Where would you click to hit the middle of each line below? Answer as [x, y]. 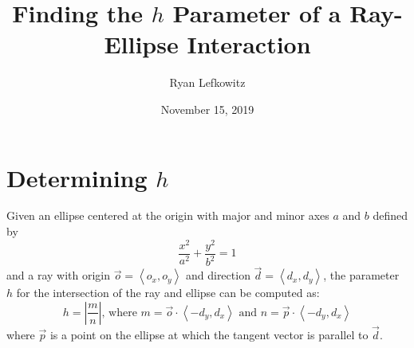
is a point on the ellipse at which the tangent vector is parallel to [209, 335]
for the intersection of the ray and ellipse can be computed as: [168, 293]
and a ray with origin [58, 275]
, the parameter [361, 275]
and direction [218, 275]
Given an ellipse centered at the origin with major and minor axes [168, 215]
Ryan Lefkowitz [207, 82]
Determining [77, 177]
